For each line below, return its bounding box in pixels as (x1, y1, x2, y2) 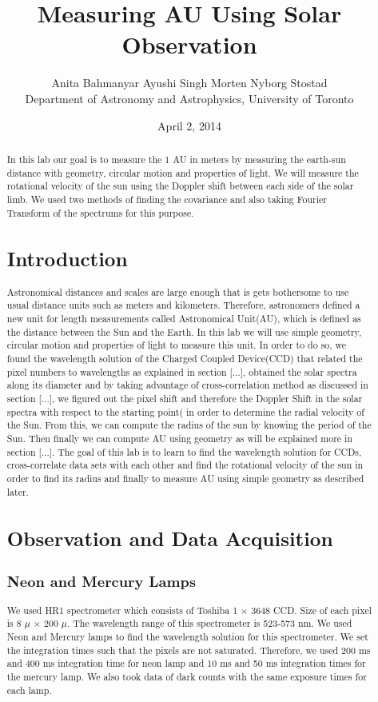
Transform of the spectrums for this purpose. (6, 205, 194, 219)
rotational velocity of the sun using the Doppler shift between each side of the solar (6, 179, 354, 193)
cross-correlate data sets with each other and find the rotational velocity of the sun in (6, 458, 364, 472)
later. (6, 485, 29, 498)
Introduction (6, 245, 128, 273)
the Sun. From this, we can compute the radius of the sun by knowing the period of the (6, 418, 372, 432)
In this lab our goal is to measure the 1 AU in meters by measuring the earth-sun (6, 152, 346, 166)
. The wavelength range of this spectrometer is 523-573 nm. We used (67, 616, 352, 630)
